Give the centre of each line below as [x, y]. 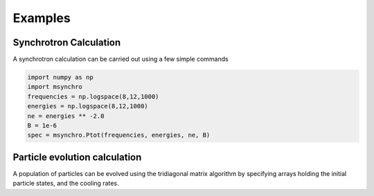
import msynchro [55, 87]
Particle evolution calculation [77, 157]
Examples [42, 18]
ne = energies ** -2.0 [66, 116]
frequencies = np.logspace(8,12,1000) [93, 96]
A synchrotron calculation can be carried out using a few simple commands [121, 59]
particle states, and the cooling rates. [66, 184]
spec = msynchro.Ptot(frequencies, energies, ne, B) [119, 135]
